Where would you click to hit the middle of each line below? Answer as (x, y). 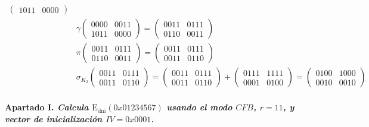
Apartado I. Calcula (47, 107)
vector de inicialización (54, 118)
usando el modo (199, 107)
